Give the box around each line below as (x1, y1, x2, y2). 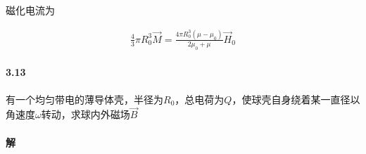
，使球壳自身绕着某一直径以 (232, 91, 360, 106)
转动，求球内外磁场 (41, 107, 130, 122)
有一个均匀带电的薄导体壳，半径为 (6, 91, 163, 106)
